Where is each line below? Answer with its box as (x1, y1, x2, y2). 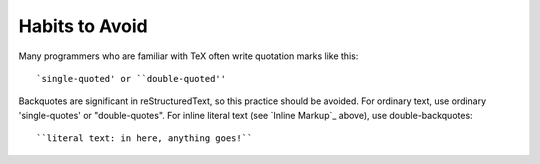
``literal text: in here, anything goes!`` (36, 133, 253, 144)
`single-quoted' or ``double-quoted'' (36, 73, 227, 84)
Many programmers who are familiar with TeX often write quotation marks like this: (18, 50, 359, 62)
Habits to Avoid (18, 15, 149, 37)
